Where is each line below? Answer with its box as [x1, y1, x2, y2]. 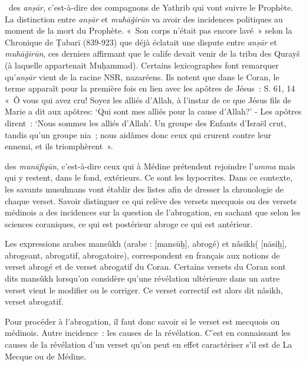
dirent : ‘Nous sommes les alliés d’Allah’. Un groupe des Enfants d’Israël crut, [5, 116, 287, 129]
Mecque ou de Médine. [5, 349, 87, 362]
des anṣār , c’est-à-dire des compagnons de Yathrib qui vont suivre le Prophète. [8, 1, 294, 13]
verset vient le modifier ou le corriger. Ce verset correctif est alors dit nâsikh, [5, 283, 283, 296]
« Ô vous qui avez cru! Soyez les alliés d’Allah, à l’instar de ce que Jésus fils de [5, 93, 291, 106]
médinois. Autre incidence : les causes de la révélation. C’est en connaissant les [5, 326, 291, 339]
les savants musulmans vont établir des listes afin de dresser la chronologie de [5, 182, 284, 195]
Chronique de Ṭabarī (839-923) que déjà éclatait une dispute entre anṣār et [5, 35, 277, 48]
